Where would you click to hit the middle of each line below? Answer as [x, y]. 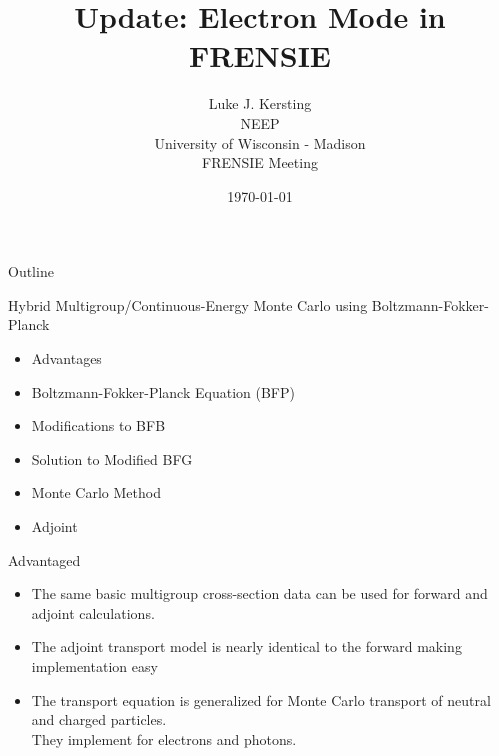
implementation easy [94, 666]
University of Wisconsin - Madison [260, 142]
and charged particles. [99, 719]
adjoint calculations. [93, 612]
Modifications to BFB [98, 425]
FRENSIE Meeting [260, 162]
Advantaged [44, 559]
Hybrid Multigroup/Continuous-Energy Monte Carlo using [188, 304]
